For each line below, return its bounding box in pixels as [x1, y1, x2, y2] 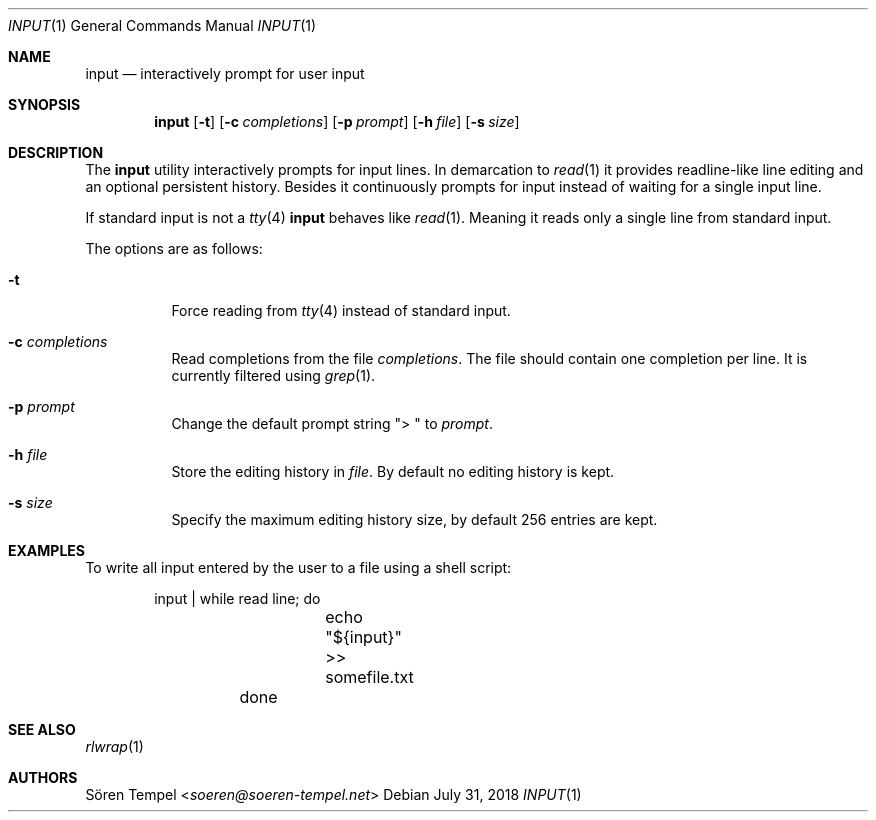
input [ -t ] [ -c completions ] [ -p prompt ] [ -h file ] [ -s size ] [154, 113, 520, 130]
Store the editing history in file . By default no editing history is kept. [171, 463, 615, 480]
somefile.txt [325, 667, 414, 687]
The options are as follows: [85, 240, 263, 257]
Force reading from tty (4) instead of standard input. [171, 302, 511, 319]
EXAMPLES [8, 542, 85, 559]
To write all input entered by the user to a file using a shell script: [85, 559, 512, 576]
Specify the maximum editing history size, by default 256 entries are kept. [171, 511, 658, 528]
